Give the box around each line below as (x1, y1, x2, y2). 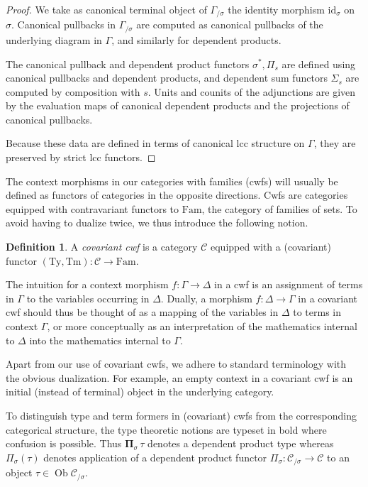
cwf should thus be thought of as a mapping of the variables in (6, 305, 279, 319)
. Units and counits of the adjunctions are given (147, 84, 356, 99)
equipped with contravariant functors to (6, 201, 179, 216)
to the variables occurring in (26, 290, 150, 305)
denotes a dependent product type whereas (147, 436, 334, 451)
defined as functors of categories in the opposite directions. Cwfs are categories (6, 187, 348, 202)
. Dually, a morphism (160, 290, 252, 305)
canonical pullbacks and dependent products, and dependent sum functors (6, 70, 328, 85)
